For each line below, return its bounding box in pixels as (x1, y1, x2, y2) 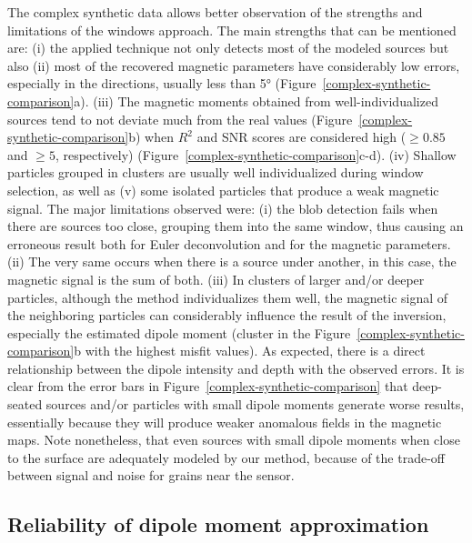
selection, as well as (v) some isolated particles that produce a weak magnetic (7, 180, 439, 199)
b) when (128, 127, 174, 146)
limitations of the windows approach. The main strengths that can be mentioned (7, 20, 457, 39)
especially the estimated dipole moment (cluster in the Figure (7, 323, 351, 342)
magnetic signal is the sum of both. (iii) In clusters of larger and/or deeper (7, 269, 425, 288)
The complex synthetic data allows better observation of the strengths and (7, 3, 423, 21)
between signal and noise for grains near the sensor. (7, 466, 295, 485)
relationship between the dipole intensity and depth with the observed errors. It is (7, 358, 465, 377)
